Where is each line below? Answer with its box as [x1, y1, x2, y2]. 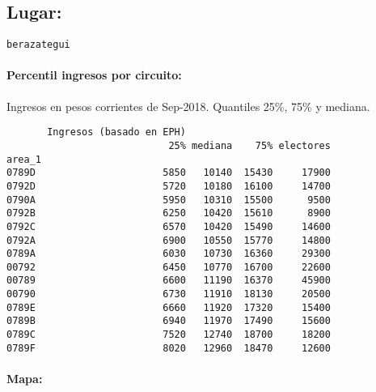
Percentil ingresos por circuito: [6, 66, 182, 83]
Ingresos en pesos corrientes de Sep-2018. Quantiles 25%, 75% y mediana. [6, 97, 370, 114]
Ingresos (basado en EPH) [47, 126, 186, 138]
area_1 [6, 153, 41, 165]
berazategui [6, 39, 70, 51]
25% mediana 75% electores [168, 139, 331, 151]
